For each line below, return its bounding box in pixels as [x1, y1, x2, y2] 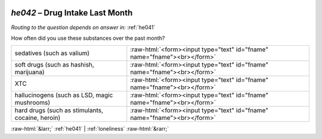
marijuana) [14, 68, 45, 77]
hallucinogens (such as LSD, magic [14, 91, 113, 99]
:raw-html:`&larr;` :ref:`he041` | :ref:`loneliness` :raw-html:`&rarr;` [11, 125, 169, 132]
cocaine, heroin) [14, 113, 61, 122]
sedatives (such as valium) [14, 49, 90, 58]
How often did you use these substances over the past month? [11, 34, 165, 42]
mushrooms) [14, 99, 51, 107]
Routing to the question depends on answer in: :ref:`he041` [11, 24, 156, 31]
